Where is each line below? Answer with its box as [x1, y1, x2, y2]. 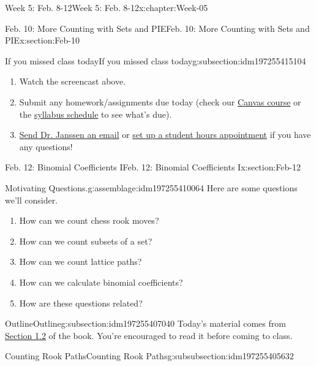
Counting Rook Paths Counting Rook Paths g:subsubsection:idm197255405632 [5, 349, 294, 362]
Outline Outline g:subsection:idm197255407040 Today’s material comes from [5, 317, 286, 330]
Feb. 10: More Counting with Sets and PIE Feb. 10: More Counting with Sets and [5, 21, 310, 34]
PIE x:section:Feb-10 [5, 34, 80, 47]
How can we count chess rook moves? [19, 214, 159, 227]
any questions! [19, 140, 73, 153]
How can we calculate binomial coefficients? [19, 275, 183, 288]
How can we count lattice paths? [19, 255, 142, 268]
